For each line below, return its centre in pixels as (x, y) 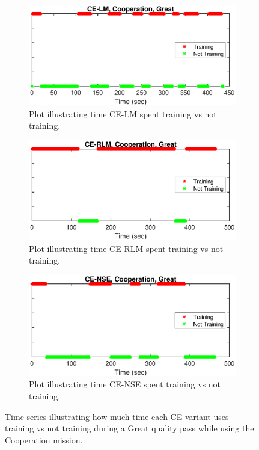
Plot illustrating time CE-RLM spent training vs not (126, 248)
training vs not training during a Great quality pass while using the (129, 428)
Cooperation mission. (44, 439)
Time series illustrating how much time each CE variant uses (117, 416)
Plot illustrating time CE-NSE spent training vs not (125, 384)
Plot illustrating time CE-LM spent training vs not (123, 113)
